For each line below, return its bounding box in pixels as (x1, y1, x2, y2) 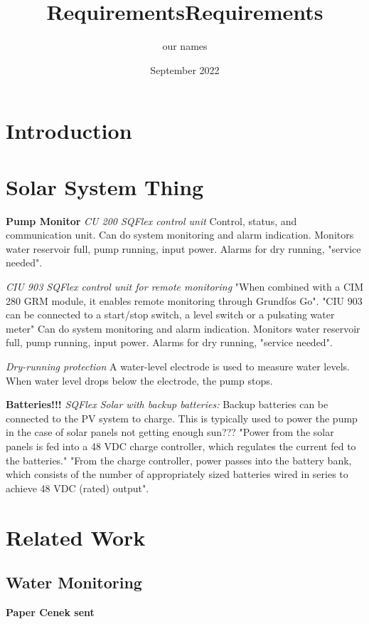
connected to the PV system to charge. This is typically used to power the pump (6, 410, 358, 425)
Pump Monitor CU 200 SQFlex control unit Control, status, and (6, 213, 297, 228)
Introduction (6, 116, 132, 145)
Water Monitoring (6, 571, 142, 593)
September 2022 (150, 62, 220, 77)
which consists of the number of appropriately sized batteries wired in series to (6, 467, 348, 482)
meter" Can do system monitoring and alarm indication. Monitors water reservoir (6, 321, 360, 336)
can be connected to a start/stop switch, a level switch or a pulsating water (6, 307, 335, 322)
